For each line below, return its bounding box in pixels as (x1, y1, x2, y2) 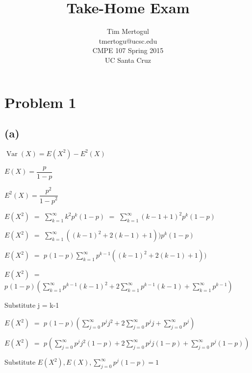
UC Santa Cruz (104, 54, 151, 65)
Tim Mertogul (107, 26, 149, 36)
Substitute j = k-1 (4, 300, 59, 310)
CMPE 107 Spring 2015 (92, 45, 164, 55)
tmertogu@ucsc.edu (99, 35, 157, 46)
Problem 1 (4, 92, 76, 112)
